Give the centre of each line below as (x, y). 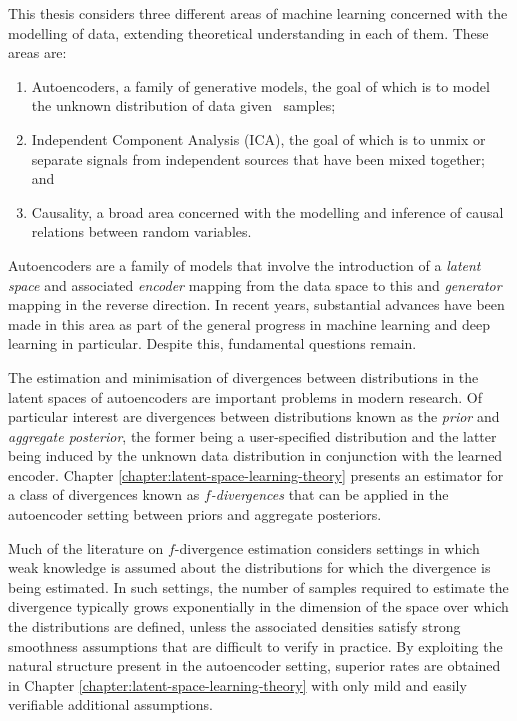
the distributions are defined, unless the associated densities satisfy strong (234, 626)
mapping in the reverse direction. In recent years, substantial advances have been (256, 304)
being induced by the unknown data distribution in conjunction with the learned (255, 455)
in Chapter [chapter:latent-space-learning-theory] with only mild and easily (237, 684)
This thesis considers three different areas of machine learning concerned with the (258, 13)
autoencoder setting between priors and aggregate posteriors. (195, 514)
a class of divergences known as (104, 494)
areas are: (37, 52)
